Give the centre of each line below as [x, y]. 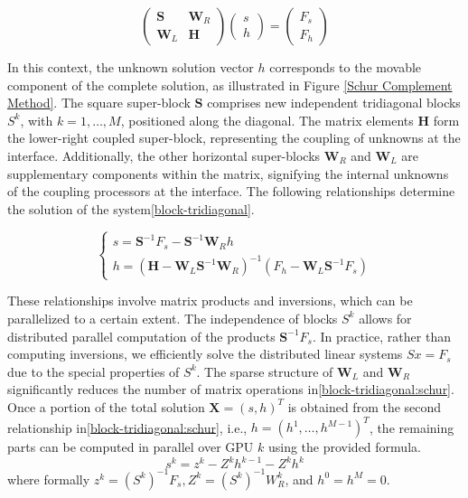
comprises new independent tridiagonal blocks [334, 103]
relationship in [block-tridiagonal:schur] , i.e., [127, 427]
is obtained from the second [365, 406]
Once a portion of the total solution [106, 406]
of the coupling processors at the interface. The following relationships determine [231, 191]
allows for [385, 318]
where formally [49, 479]
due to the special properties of [94, 371]
